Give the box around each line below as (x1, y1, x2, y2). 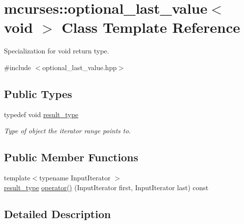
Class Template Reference (61, 17, 241, 37)
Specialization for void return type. (4, 46, 109, 56)
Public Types (4, 86, 73, 101)
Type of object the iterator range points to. (4, 125, 131, 136)
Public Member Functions (4, 149, 138, 165)
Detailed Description (4, 206, 111, 221)
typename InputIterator (39, 173, 111, 183)
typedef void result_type (4, 109, 78, 119)
